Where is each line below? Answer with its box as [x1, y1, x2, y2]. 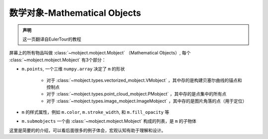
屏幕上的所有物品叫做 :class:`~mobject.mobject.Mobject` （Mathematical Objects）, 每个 [9, 50, 191, 56]
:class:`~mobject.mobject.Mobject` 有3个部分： [9, 57, 106, 63]
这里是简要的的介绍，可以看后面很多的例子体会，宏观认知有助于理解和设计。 [9, 127, 166, 133]
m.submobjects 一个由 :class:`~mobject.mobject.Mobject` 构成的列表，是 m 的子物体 [21, 118, 197, 124]
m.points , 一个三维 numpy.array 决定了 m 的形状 [21, 66, 125, 72]
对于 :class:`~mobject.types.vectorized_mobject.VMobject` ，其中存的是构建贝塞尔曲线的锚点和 [46, 77, 242, 83]
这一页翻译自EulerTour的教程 [22, 36, 81, 42]
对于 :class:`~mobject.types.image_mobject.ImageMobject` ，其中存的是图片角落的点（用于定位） [46, 98, 247, 104]
